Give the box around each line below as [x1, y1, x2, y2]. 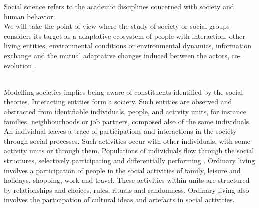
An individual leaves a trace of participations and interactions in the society [4, 126, 237, 136]
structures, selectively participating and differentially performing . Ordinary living [4, 155, 255, 165]
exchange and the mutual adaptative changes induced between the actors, [4, 50, 229, 60]
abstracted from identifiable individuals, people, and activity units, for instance [4, 106, 247, 116]
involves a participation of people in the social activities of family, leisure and [4, 165, 241, 175]
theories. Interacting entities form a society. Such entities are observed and [4, 96, 232, 107]
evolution [4, 60, 32, 70]
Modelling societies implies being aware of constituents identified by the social [4, 86, 243, 97]
